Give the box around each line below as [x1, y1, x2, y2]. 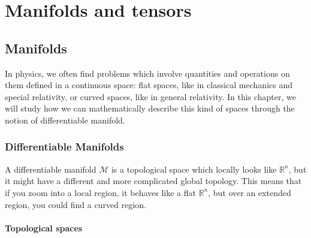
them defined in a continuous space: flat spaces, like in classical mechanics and [5, 79, 292, 91]
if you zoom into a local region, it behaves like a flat [5, 186, 196, 198]
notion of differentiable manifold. [5, 113, 125, 126]
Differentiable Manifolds [5, 139, 124, 154]
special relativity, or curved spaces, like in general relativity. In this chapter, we [5, 90, 296, 103]
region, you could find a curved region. [5, 198, 146, 210]
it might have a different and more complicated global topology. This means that [5, 174, 302, 187]
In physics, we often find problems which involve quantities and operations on [5, 67, 290, 79]
